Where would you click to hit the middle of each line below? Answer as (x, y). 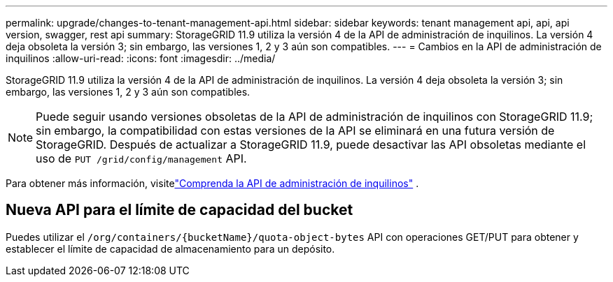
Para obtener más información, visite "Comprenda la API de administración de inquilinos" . (212, 183)
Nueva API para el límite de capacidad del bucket (179, 210)
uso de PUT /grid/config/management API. (141, 158)
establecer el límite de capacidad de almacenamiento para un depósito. (170, 248)
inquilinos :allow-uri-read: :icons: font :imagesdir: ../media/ (141, 58)
